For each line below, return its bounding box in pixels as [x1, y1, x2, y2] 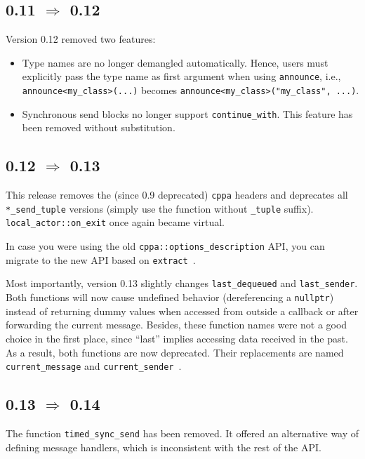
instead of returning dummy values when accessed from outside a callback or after [6, 303, 359, 318]
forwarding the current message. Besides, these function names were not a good [6, 317, 347, 332]
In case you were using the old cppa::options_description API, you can [6, 239, 325, 253]
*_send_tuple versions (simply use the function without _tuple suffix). [6, 201, 314, 215]
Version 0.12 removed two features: [6, 32, 156, 46]
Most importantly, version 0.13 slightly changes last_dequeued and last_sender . [6, 276, 358, 291]
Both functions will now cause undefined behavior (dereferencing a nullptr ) [6, 290, 334, 305]
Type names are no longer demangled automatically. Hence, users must [22, 55, 328, 69]
